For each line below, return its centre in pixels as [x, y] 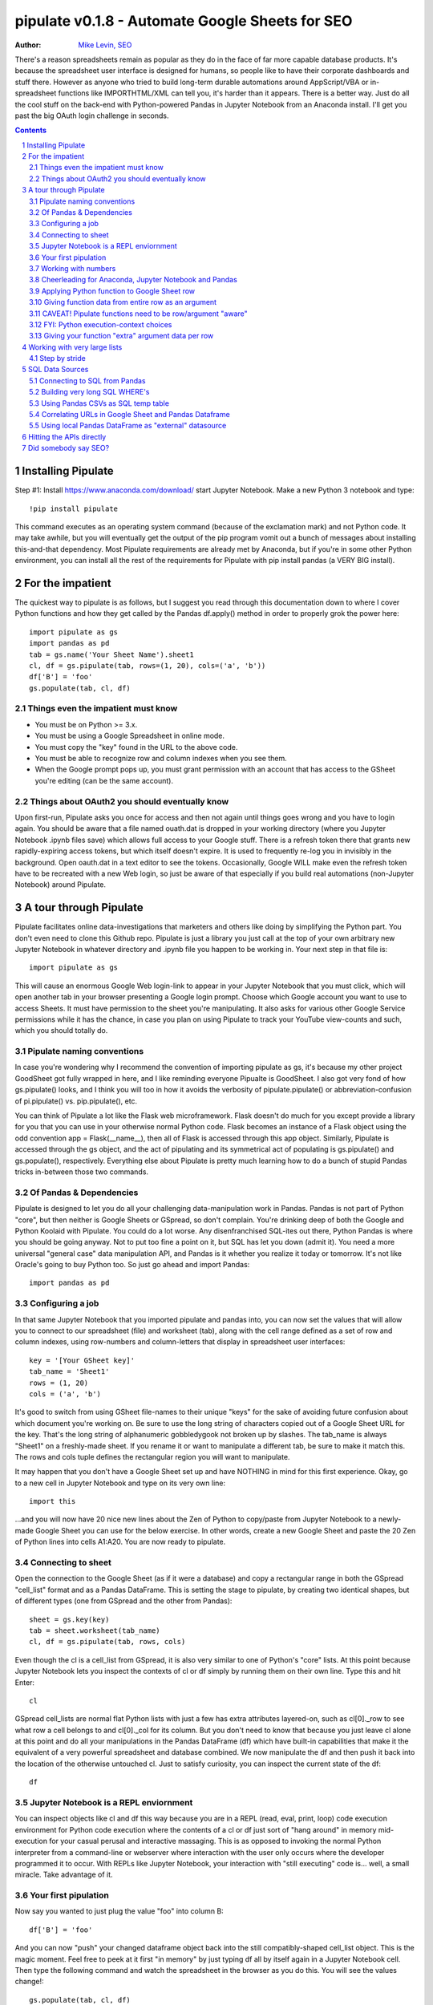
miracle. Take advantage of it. [64, 1875]
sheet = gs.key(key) [69, 1619]
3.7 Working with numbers [73, 268]
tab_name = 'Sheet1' [69, 1372]
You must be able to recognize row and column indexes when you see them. [161, 759]
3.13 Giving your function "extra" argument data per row [121, 336]
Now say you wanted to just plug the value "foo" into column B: [119, 1911]
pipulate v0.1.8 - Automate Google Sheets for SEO [184, 21]
